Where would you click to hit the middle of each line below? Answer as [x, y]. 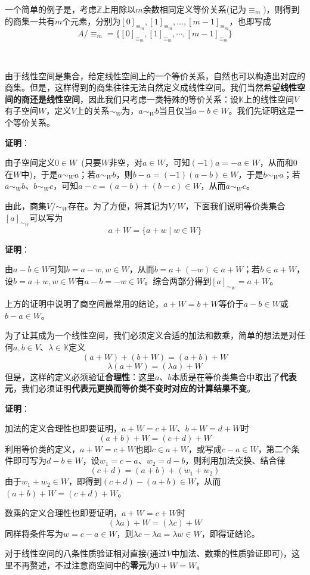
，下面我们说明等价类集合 [235, 205]
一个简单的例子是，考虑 [51, 9]
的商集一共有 [30, 21]
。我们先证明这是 [262, 111]
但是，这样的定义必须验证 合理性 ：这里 [80, 376]
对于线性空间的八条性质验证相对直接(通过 [86, 553]
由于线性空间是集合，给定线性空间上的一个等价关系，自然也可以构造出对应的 [155, 75]
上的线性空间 [269, 99]
